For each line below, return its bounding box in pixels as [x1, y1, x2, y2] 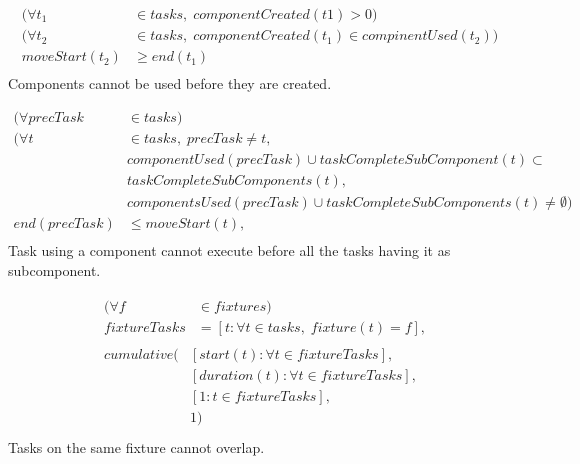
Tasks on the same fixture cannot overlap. [8, 437, 265, 458]
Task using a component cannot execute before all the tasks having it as [8, 239, 451, 260]
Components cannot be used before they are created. [8, 73, 332, 94]
